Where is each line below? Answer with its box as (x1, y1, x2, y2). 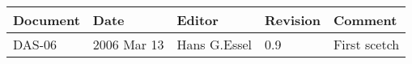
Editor (176, 11, 219, 29)
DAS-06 (13, 35, 57, 53)
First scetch (333, 35, 400, 53)
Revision (265, 11, 321, 29)
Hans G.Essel (176, 35, 253, 53)
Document (13, 11, 80, 29)
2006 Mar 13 (92, 35, 164, 53)
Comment (333, 11, 397, 29)
